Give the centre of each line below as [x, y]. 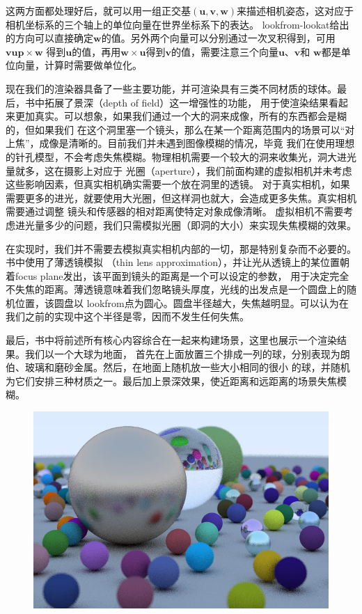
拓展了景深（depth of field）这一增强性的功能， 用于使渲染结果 [186, 102]
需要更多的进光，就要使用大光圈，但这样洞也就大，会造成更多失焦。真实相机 [181, 197]
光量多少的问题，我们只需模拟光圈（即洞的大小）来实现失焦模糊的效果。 [190, 225]
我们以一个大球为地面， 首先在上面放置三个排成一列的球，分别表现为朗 [187, 353]
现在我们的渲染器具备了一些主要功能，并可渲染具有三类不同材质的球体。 [171, 88]
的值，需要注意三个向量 [225, 51]
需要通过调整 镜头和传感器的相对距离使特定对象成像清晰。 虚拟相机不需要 [175, 211]
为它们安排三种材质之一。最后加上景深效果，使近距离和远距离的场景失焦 [171, 380]
